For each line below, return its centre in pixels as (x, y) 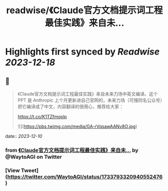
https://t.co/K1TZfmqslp (42, 116)
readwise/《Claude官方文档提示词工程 (85, 10)
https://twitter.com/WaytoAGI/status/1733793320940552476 (85, 176)
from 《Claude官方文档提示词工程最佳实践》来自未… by (72, 150)
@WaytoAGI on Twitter (33, 157)
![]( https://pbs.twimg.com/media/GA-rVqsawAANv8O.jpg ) (77, 126)
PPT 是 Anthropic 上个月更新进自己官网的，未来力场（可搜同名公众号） (90, 100)
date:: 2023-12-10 (24, 136)
